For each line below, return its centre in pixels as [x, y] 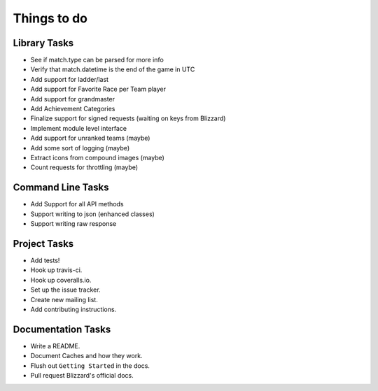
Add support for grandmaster [73, 99]
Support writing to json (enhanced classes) [93, 214]
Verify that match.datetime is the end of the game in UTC [113, 69]
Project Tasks [43, 244]
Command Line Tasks [61, 188]
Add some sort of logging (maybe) [80, 148]
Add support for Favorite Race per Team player [98, 89]
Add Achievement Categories [73, 109]
